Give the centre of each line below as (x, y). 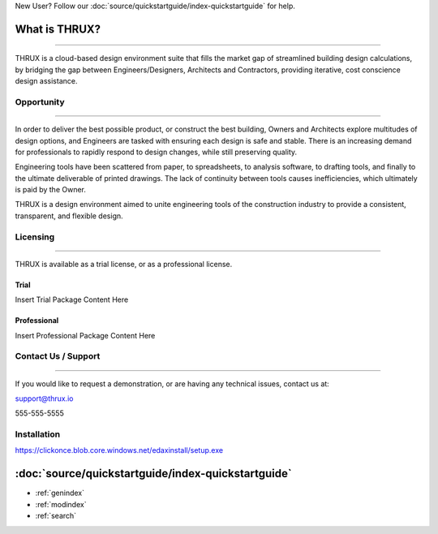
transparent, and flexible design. (69, 216)
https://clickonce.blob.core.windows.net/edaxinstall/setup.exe (119, 450)
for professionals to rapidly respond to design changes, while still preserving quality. (156, 152)
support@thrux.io (44, 398)
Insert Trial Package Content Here (72, 299)
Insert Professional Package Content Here (85, 335)
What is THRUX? (58, 29)
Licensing (35, 237)
